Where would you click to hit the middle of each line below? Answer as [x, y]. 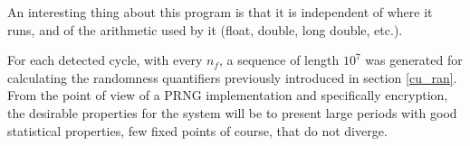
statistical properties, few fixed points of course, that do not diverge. [197, 130]
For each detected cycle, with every [105, 60]
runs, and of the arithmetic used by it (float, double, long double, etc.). [205, 29]
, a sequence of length [279, 60]
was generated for [414, 60]
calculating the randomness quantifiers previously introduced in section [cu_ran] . [232, 77]
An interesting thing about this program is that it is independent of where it [220, 12]
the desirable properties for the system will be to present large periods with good [232, 112]
